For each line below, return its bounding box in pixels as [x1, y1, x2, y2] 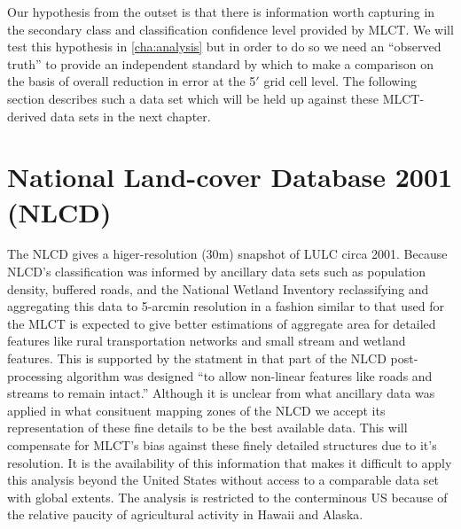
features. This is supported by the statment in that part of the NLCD [7, 349, 387, 368]
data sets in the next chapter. [51, 106, 211, 125]
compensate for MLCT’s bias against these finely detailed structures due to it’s [7, 436, 437, 454]
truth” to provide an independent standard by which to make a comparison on [7, 54, 434, 73]
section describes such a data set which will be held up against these [7, 89, 379, 107]
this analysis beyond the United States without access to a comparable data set [7, 471, 440, 489]
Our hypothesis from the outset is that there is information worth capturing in [7, 3, 435, 20]
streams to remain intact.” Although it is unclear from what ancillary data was [7, 384, 435, 402]
